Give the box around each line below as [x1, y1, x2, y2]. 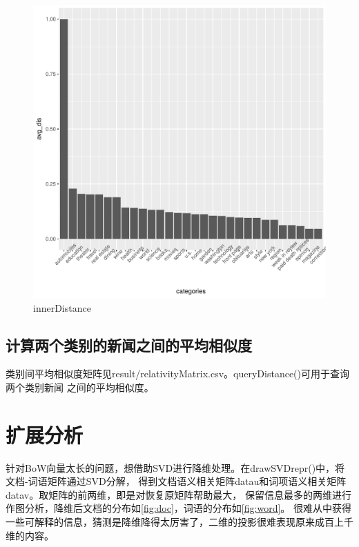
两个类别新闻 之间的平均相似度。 [6, 379, 154, 394]
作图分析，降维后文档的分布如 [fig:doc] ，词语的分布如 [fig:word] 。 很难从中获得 [6, 501, 351, 515]
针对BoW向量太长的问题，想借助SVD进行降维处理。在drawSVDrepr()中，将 [6, 460, 345, 475]
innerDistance [33, 300, 91, 315]
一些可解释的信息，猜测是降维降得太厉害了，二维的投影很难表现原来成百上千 [6, 515, 353, 529]
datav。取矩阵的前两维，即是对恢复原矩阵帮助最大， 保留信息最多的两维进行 [6, 487, 351, 501]
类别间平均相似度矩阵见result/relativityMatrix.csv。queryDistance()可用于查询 [6, 366, 350, 381]
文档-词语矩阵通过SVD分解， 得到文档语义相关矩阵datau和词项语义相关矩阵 [6, 474, 347, 488]
